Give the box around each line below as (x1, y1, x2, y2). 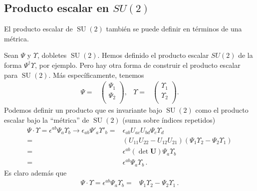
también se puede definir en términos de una (106, 23, 242, 34)
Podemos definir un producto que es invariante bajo (4, 105, 162, 115)
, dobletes (37, 50, 67, 60)
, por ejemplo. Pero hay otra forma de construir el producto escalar (35, 59, 241, 70)
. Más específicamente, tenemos (48, 69, 144, 80)
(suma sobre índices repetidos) (122, 114, 216, 125)
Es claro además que (4, 167, 67, 178)
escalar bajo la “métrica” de (4, 114, 89, 125)
